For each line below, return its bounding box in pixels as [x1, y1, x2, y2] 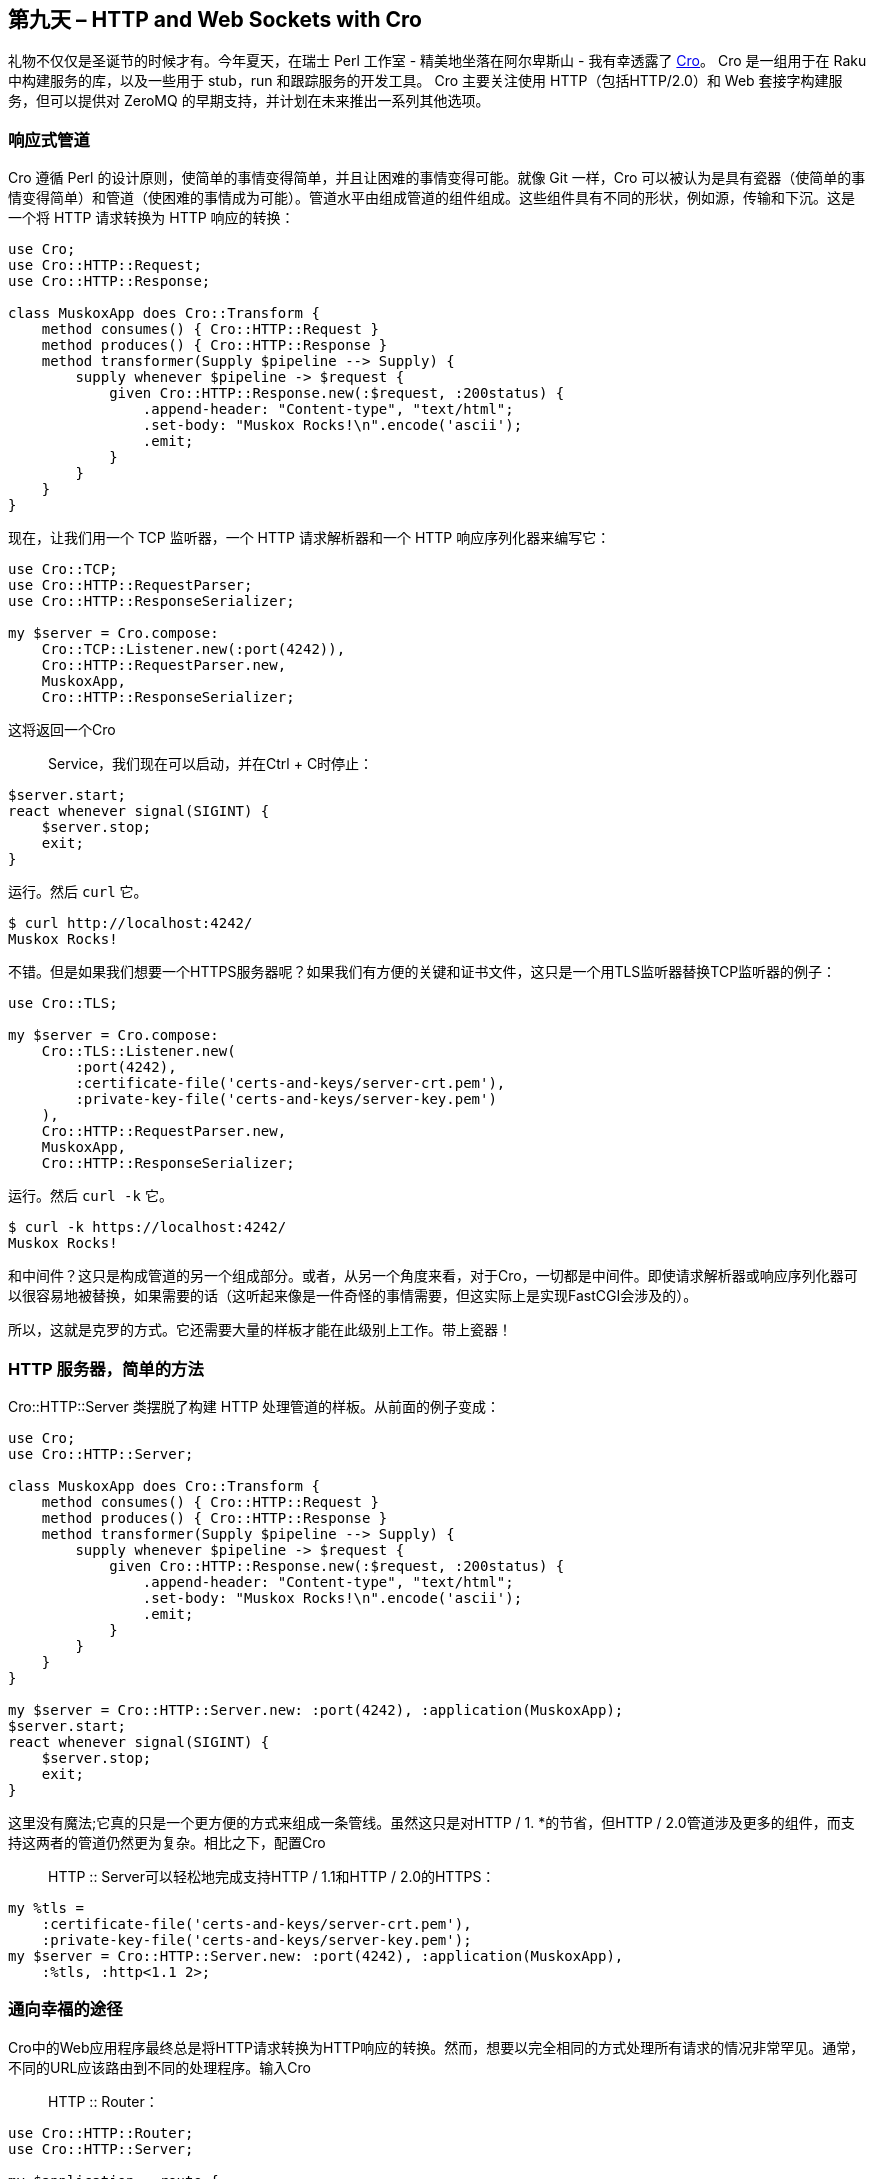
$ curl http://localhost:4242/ [8, 915, 253, 932]
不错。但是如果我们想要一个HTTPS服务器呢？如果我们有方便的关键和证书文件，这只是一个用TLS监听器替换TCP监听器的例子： [8, 963, 837, 981]
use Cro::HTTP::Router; [8, 2124, 194, 2141]
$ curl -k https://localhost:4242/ [8, 1219, 287, 1236]
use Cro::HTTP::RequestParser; [8, 577, 253, 594]
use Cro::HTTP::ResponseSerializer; [8, 593, 295, 610]
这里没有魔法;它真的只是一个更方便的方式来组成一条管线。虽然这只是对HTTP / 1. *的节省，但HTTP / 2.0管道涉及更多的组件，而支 [8, 1813, 855, 1831]
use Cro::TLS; [8, 995, 118, 1012]
